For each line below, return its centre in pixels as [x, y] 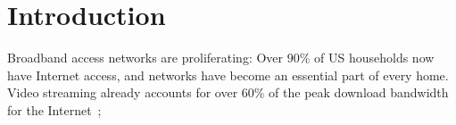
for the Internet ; [54, 109]
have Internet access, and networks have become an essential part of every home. [228, 75]
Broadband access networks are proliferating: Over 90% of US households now [221, 58]
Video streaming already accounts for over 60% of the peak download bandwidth [228, 92]
